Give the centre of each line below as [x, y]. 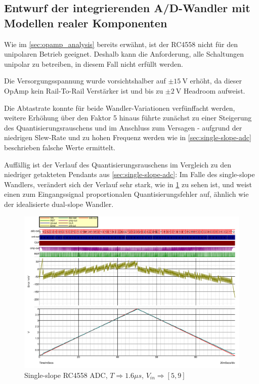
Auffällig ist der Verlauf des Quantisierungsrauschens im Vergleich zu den [118, 164]
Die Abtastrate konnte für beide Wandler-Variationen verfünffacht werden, [120, 108]
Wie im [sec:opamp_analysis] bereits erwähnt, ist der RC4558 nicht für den [121, 44]
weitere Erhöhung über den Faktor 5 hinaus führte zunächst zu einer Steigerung [128, 118]
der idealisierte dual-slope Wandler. [59, 204]
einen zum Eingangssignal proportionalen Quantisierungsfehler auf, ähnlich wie [126, 194]
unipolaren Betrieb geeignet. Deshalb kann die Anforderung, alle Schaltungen [124, 54]
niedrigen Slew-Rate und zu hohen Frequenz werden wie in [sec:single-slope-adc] [128, 137]
